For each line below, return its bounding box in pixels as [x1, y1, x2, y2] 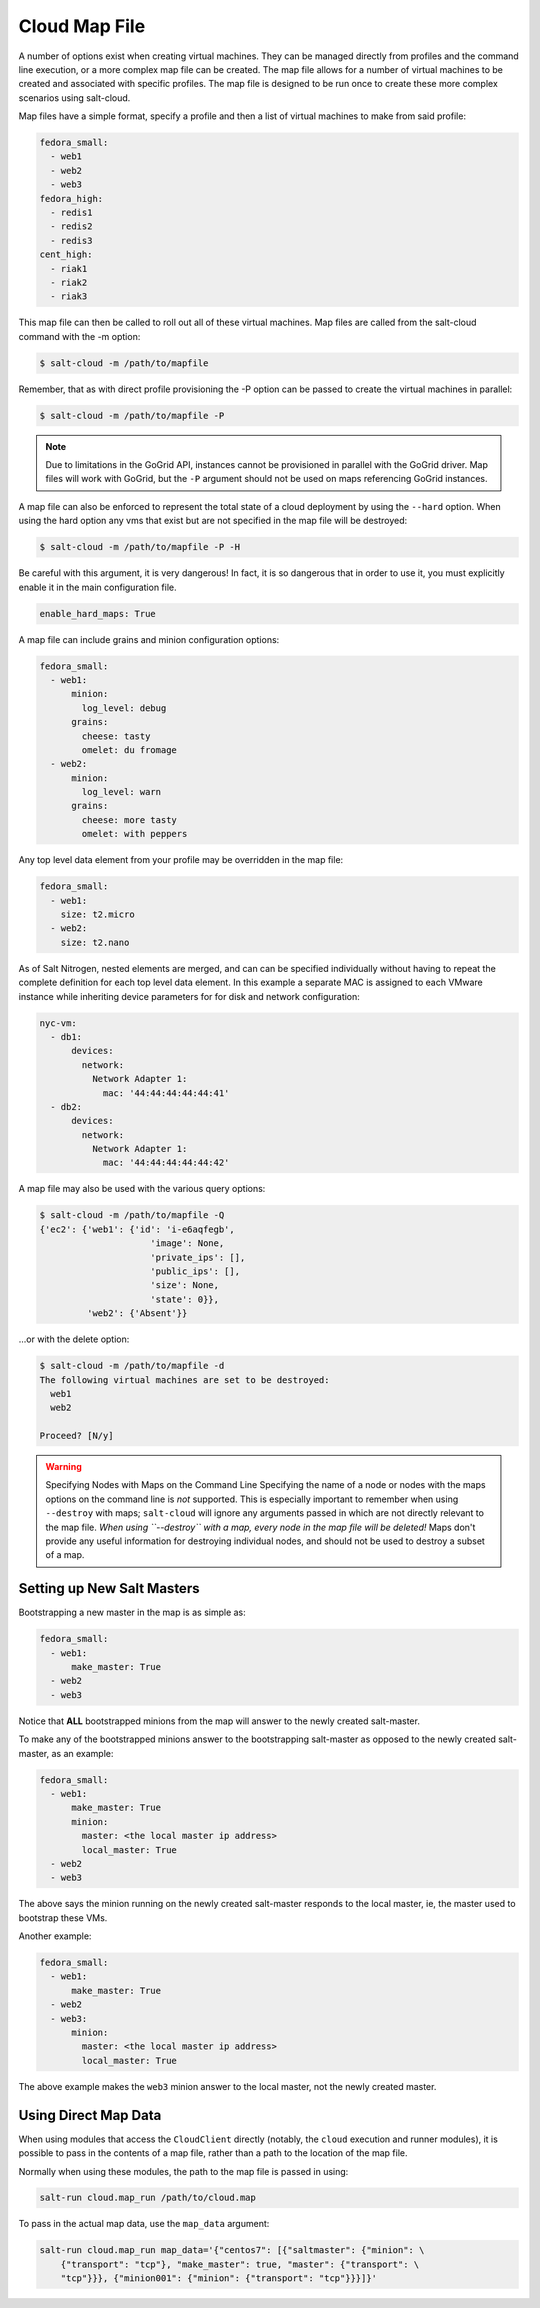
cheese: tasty [81, 730, 151, 742]
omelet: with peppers [81, 828, 188, 840]
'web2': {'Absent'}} [86, 1308, 188, 1319]
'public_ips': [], [150, 1265, 240, 1277]
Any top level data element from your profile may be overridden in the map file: [18, 854, 344, 866]
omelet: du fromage [81, 744, 177, 755]
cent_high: [39, 249, 93, 260]
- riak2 [50, 277, 88, 288]
